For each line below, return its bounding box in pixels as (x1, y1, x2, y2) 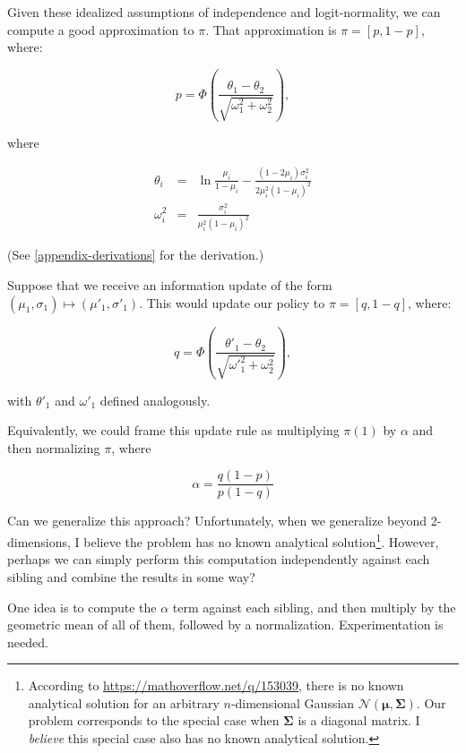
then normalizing (7, 438, 100, 457)
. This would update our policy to (139, 293, 325, 312)
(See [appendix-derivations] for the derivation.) (7, 245, 264, 264)
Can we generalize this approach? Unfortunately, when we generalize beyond (7, 511, 427, 530)
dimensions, (7, 532, 71, 551)
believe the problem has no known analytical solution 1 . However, (83, 530, 439, 551)
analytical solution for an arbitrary (28, 693, 220, 712)
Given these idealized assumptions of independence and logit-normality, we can (7, 3, 441, 21)
